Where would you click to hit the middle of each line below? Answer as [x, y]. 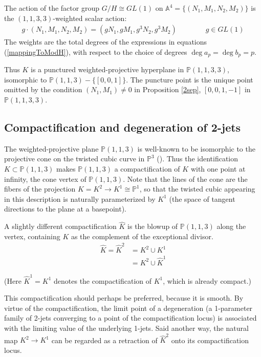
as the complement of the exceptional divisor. [142, 236]
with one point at [218, 169]
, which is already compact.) [207, 280]
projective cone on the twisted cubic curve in [74, 159]
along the [231, 226]
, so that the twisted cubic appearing [197, 189]
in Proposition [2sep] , [168, 89]
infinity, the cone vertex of [45, 178]
